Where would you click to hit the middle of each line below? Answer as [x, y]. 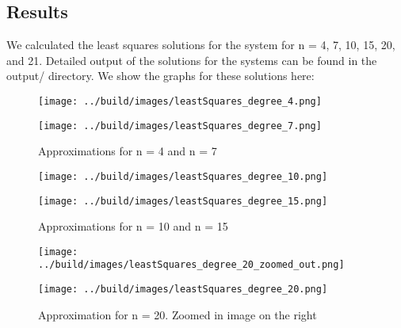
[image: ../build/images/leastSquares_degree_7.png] [180, 126]
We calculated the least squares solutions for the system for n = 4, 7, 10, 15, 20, [201, 45]
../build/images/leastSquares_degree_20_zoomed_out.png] [191, 265]
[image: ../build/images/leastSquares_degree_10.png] [183, 176]
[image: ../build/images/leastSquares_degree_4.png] [180, 101]
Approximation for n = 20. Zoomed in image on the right [178, 314]
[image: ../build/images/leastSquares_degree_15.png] [183, 201]
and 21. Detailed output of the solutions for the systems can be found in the [192, 60]
